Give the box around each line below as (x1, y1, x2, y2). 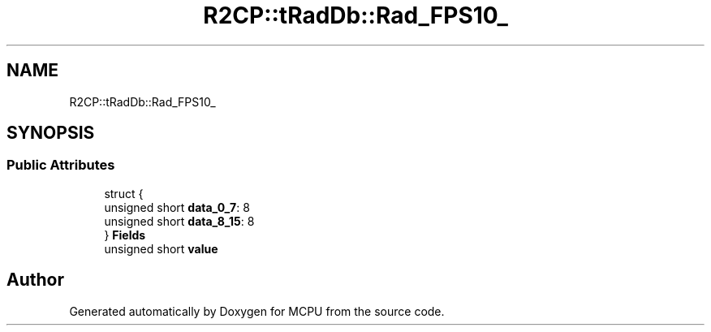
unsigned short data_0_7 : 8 (104, 200, 250, 214)
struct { (104, 186, 144, 200)
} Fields (104, 227, 146, 242)
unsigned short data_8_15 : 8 (104, 213, 255, 228)
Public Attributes (6, 157, 115, 174)
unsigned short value (104, 241, 218, 256)
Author (6, 269, 64, 291)
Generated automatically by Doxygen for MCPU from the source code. (69, 304, 445, 318)
